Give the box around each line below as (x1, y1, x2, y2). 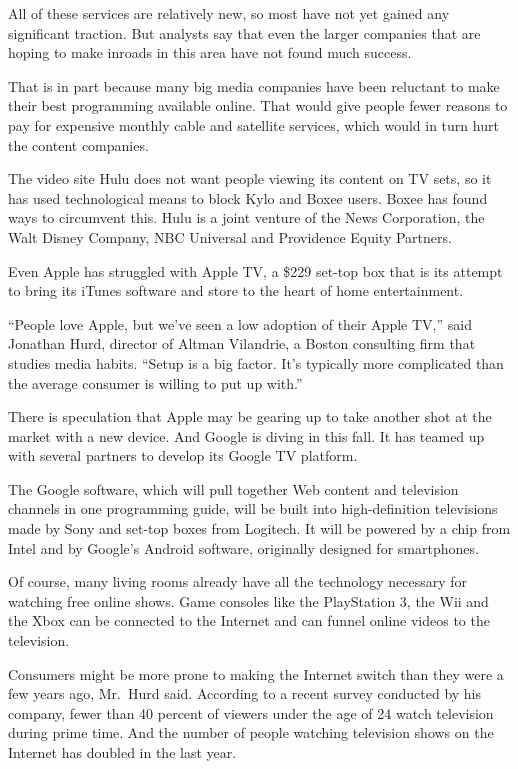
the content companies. (8, 134, 149, 155)
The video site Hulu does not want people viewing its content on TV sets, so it (8, 168, 492, 189)
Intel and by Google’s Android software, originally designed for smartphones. (8, 537, 479, 558)
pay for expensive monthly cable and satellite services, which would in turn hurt (8, 114, 499, 135)
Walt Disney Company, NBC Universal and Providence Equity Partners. (8, 226, 452, 247)
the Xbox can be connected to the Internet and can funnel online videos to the (8, 610, 490, 631)
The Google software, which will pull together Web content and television (8, 478, 459, 499)
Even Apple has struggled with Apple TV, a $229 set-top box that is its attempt (8, 260, 503, 281)
